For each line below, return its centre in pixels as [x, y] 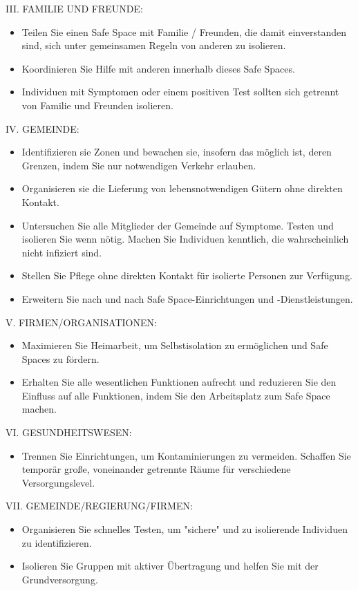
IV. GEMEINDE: [43, 128]
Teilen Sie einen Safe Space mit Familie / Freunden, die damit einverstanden [184, 31]
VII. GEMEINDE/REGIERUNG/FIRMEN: [99, 506]
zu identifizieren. [57, 542]
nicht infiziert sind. [62, 252]
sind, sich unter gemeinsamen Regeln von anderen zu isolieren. [154, 45]
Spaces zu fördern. [60, 358]
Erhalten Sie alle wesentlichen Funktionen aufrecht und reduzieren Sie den [179, 382]
